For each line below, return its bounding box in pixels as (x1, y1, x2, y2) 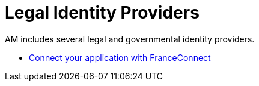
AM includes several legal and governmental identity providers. (5, 33, 255, 44)
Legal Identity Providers (5, 2, 200, 23)
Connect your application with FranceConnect (29, 52, 211, 63)
